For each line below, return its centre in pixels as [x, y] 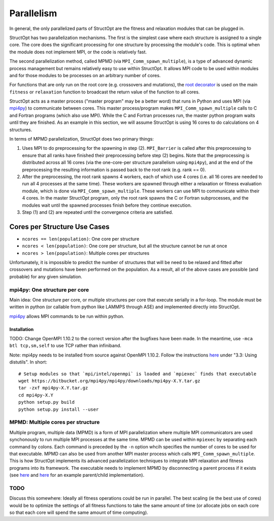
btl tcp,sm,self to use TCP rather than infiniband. [65, 346]
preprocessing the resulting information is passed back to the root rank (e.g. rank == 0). [114, 170]
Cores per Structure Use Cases [60, 227]
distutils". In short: [28, 362]
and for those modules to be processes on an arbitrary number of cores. [85, 75]
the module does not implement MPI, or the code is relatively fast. [78, 52]
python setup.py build [47, 402]
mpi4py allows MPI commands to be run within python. [67, 316]
